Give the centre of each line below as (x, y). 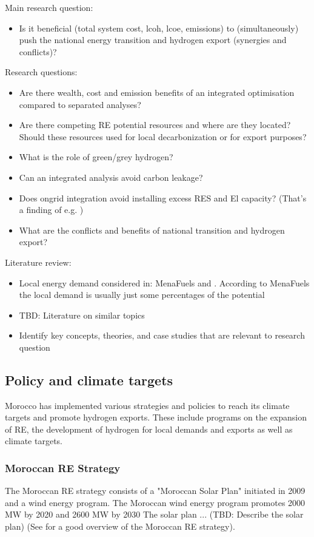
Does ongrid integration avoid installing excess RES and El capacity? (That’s (163, 198)
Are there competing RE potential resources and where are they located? (155, 125)
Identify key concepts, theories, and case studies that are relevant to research (162, 335)
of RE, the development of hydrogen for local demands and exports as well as (149, 429)
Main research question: (49, 7)
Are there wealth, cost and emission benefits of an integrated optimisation (157, 92)
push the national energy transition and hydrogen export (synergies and (153, 40)
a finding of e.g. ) (51, 210)
